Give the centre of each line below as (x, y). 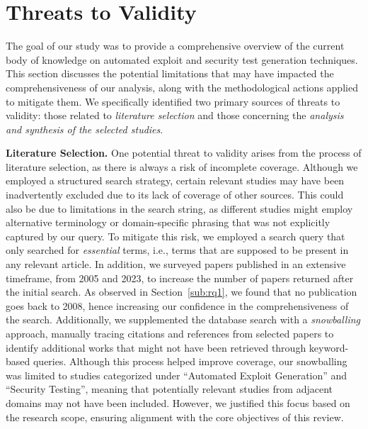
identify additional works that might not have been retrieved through (156, 347)
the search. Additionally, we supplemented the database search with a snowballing (183, 319)
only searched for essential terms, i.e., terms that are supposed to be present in (177, 250)
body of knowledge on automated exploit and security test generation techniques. (182, 59)
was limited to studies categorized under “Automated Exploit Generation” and (177, 375)
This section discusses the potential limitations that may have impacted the (170, 73)
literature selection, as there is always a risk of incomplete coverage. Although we (182, 166)
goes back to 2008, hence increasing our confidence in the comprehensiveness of (177, 305)
